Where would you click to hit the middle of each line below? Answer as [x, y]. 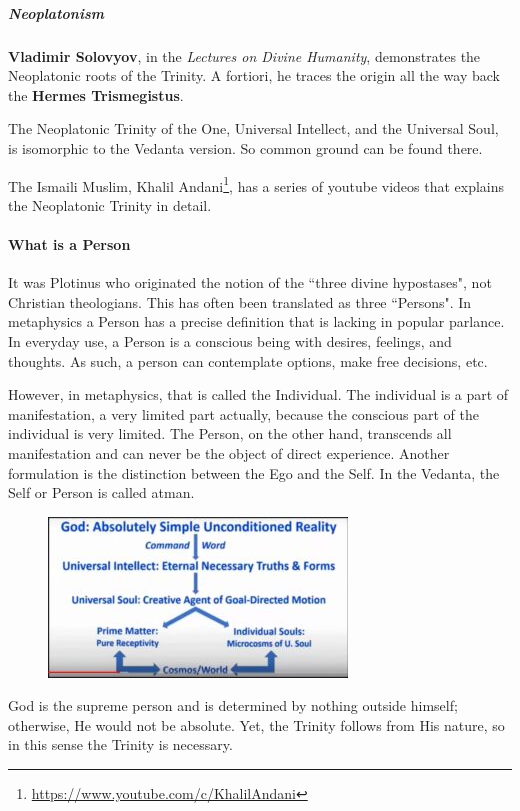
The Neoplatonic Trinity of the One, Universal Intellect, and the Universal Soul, [253, 128]
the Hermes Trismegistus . [96, 94]
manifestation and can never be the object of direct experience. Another [229, 452]
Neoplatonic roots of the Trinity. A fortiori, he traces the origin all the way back [254, 75]
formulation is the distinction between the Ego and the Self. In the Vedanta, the [254, 472]
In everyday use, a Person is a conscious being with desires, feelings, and [230, 340]
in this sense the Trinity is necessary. [120, 744]
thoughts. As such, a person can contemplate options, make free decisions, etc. [248, 360]
